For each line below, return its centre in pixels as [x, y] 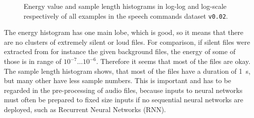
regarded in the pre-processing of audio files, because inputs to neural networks [123, 90]
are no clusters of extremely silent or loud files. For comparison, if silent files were [127, 42]
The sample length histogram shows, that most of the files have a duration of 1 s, [127, 71]
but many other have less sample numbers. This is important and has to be [118, 80]
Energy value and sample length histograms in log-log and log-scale [125, 6]
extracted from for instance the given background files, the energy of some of [120, 51]
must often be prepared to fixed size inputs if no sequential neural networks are [124, 100]
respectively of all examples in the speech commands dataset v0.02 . [126, 15]
